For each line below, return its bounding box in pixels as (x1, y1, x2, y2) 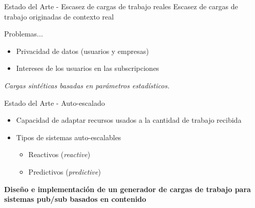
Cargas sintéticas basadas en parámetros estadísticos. (4, 80, 169, 90)
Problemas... (4, 28, 43, 39)
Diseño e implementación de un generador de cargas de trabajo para (4, 183, 251, 194)
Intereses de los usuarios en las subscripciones (16, 63, 159, 73)
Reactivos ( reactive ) (28, 149, 91, 160)
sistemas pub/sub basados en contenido (4, 194, 146, 204)
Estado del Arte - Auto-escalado (4, 97, 105, 108)
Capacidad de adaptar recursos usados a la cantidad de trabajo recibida (16, 115, 242, 125)
